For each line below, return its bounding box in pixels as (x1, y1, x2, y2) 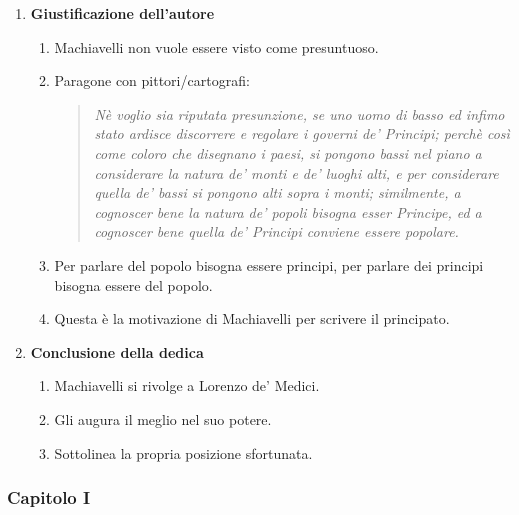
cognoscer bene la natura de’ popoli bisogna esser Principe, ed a (94, 201, 482, 222)
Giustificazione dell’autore (30, 3, 215, 23)
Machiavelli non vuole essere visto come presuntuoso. (54, 36, 379, 57)
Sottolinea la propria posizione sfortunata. (54, 442, 313, 463)
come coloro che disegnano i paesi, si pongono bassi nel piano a (94, 142, 482, 163)
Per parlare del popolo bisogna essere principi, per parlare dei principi (54, 254, 484, 275)
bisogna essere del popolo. (54, 274, 213, 295)
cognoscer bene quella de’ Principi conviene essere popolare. (94, 221, 459, 242)
